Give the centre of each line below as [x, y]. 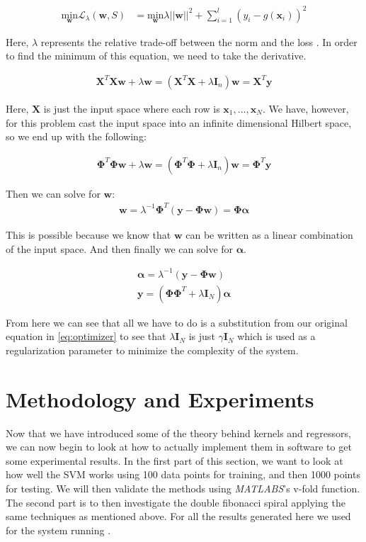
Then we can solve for [53, 193]
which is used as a [276, 336]
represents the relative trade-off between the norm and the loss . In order [199, 41]
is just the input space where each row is [132, 108]
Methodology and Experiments [160, 399]
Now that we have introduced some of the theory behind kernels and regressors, [178, 433]
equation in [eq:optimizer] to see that [86, 336]
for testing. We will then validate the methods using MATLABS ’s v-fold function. [183, 488]
